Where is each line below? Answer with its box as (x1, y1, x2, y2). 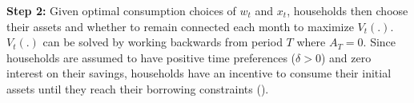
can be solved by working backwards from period (42, 34, 283, 50)
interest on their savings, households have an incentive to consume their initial (6, 65, 392, 81)
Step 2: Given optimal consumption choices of (6, 2, 236, 18)
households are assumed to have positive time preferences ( (6, 49, 296, 65)
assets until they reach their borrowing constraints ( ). (6, 80, 269, 97)
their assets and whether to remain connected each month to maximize (6, 18, 354, 34)
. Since (363, 34, 396, 50)
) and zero (320, 49, 372, 65)
